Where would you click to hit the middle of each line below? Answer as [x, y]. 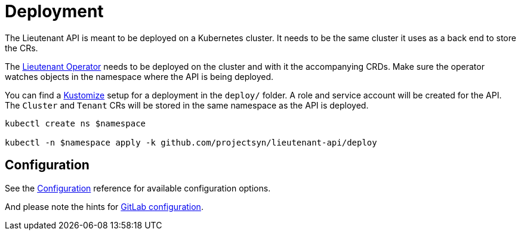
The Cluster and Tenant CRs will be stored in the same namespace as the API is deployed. [187, 105]
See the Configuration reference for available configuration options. [138, 188]
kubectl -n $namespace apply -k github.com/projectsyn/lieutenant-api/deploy [191, 142]
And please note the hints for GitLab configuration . [104, 206]
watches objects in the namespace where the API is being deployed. [139, 76]
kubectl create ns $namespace [75, 123]
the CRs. [21, 48]
